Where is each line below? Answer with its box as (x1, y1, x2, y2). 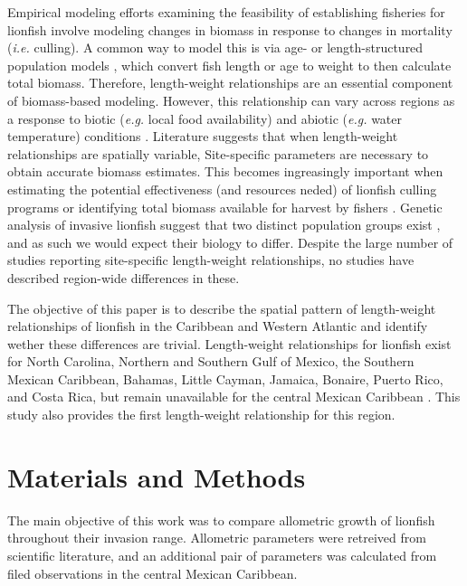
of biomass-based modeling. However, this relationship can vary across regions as (7, 90, 455, 109)
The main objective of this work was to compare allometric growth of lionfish (7, 510, 435, 529)
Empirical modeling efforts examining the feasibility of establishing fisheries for (7, 3, 445, 21)
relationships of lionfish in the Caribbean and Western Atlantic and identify (7, 317, 428, 336)
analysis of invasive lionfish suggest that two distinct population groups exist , (7, 215, 441, 234)
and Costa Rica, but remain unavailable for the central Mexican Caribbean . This (7, 387, 461, 406)
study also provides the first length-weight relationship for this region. (7, 405, 396, 424)
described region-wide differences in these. (7, 268, 240, 287)
